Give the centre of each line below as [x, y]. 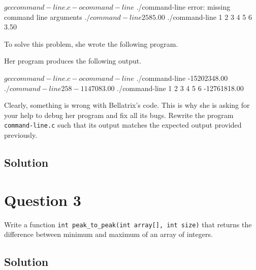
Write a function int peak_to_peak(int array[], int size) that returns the [128, 224]
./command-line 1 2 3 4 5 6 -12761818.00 [180, 88]
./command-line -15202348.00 [182, 78]
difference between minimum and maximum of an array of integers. [108, 234]
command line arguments [43, 17]
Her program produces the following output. [73, 61]
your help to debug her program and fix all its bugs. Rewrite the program [119, 115]
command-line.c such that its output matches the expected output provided [123, 125]
